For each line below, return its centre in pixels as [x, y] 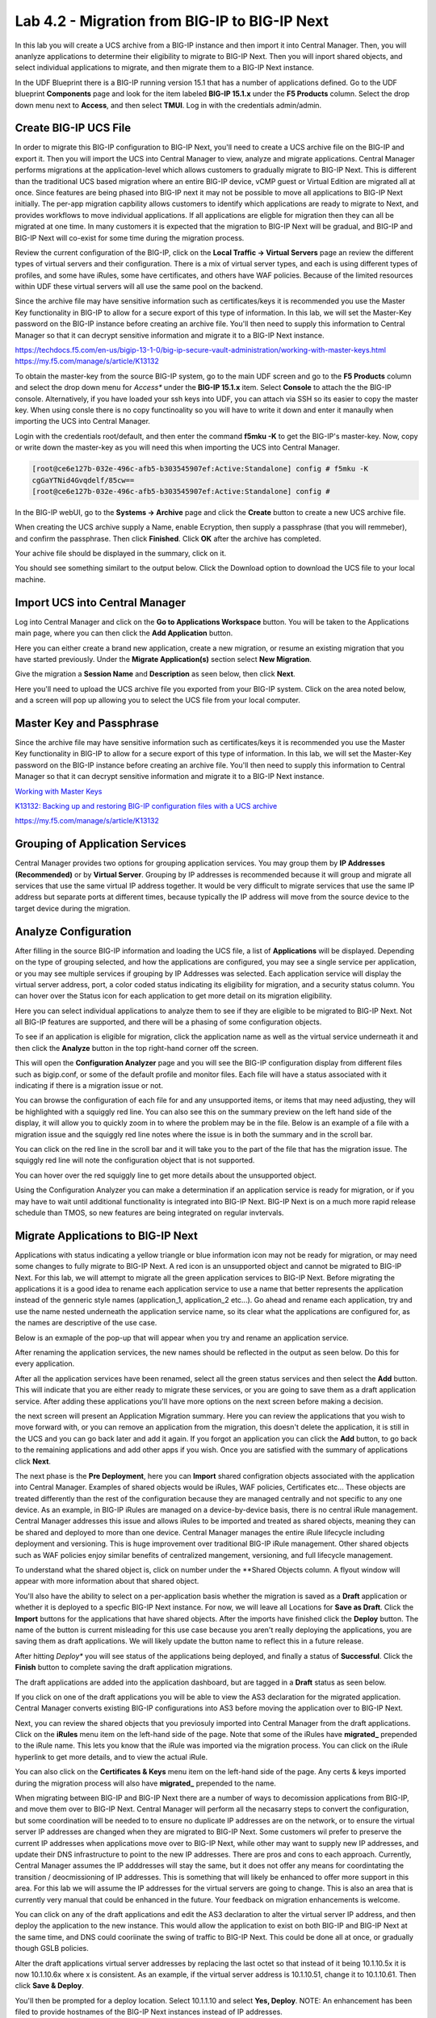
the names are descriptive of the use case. [86, 1323]
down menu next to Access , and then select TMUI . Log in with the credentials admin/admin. [168, 105]
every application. [45, 1363]
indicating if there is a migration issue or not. [89, 1086]
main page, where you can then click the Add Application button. [124, 633]
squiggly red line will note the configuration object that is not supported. [135, 1160]
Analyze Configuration [73, 931]
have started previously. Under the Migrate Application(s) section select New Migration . [163, 659]
